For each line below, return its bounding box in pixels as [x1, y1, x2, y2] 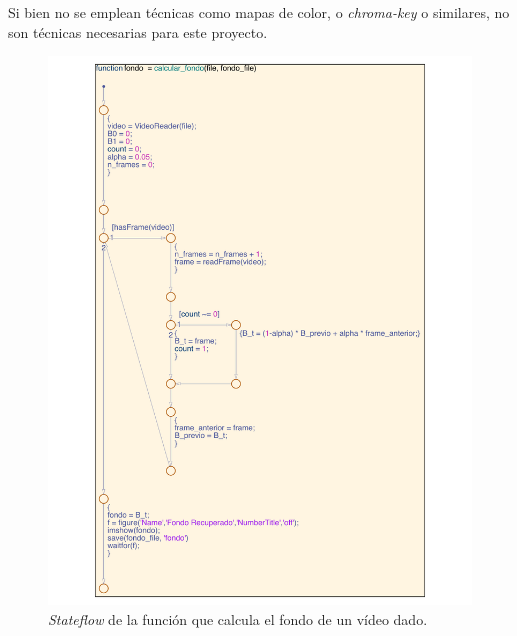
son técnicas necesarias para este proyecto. [8, 21, 268, 42]
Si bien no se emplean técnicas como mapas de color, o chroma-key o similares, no [8, 2, 510, 22]
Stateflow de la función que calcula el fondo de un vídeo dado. [48, 608, 428, 629]
